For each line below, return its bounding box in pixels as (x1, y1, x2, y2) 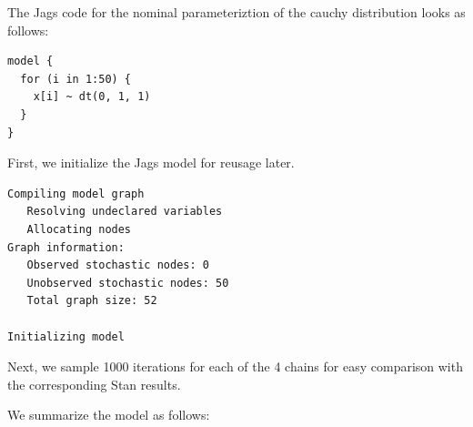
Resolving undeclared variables (26, 205, 223, 219)
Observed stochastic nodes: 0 (26, 259, 209, 272)
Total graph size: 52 (26, 294, 157, 308)
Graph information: (7, 240, 125, 254)
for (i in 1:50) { (20, 72, 132, 86)
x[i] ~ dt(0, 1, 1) (33, 90, 151, 104)
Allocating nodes (26, 222, 132, 236)
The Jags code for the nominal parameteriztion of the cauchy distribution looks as (7, 3, 466, 21)
